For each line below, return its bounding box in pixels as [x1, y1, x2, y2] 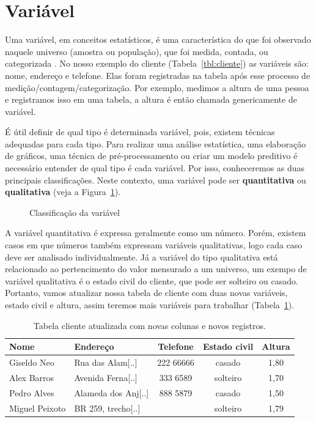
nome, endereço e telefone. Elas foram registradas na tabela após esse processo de [5, 68, 310, 81]
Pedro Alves [9, 386, 54, 399]
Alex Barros [9, 371, 54, 383]
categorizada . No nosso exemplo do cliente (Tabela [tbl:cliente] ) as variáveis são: [5, 57, 309, 70]
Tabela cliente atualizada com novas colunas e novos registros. [33, 319, 266, 331]
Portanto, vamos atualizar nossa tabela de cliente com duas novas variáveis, [5, 286, 288, 299]
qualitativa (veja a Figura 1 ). [5, 185, 121, 198]
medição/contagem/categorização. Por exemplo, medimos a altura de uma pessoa [5, 81, 309, 94]
